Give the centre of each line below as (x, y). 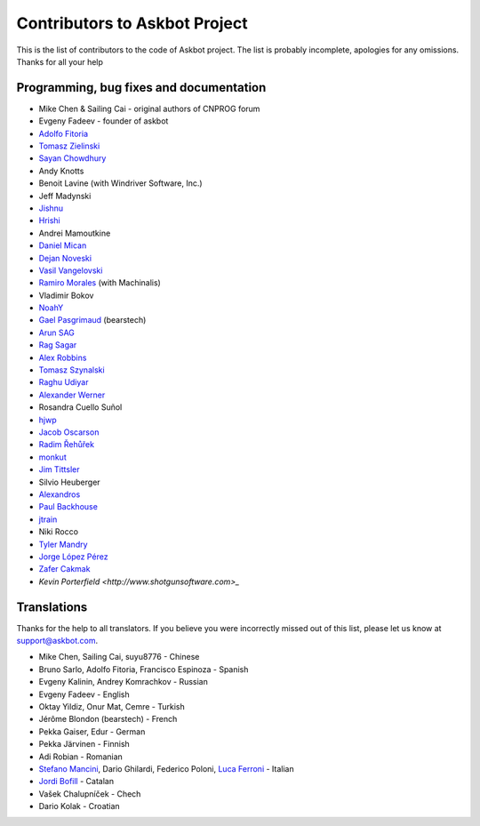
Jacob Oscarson (69, 432)
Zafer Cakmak (64, 569)
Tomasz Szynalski (72, 370)
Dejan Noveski (65, 258)
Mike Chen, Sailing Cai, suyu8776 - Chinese (119, 657)
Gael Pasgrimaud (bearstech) (92, 320)
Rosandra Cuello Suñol (80, 407)
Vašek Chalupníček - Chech (90, 794)
